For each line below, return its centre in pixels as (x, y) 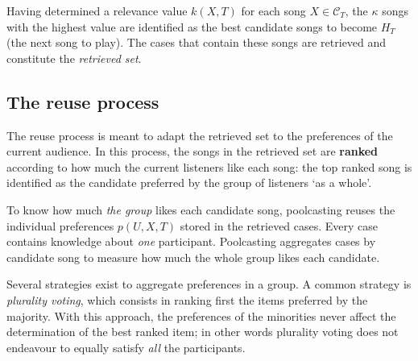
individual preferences (60, 225)
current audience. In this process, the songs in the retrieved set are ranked (192, 151)
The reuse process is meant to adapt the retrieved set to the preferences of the (200, 135)
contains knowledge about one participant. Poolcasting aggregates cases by (191, 241)
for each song (273, 10)
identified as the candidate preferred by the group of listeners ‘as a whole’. (189, 183)
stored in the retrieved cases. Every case (279, 225)
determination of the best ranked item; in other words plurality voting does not (203, 332)
